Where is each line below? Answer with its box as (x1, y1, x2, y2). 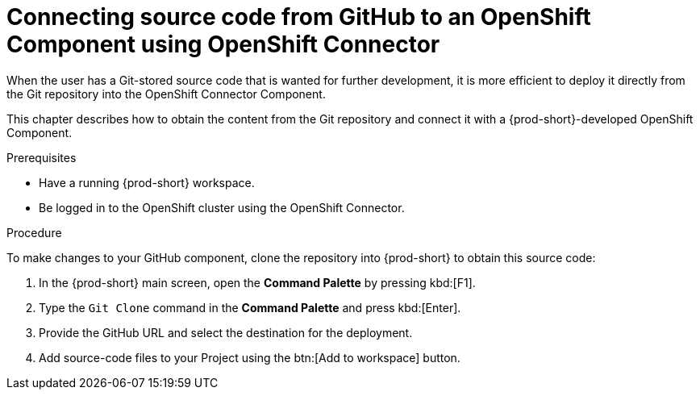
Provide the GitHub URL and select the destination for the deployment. (39, 325, 413, 340)
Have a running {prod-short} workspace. (39, 175, 255, 190)
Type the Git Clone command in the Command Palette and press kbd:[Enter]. (39, 300, 461, 315)
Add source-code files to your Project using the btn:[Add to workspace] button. (39, 350, 460, 365)
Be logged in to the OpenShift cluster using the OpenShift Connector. (39, 200, 405, 215)
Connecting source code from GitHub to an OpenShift (6, 3, 591, 31)
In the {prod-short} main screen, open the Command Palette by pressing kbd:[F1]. (39, 275, 476, 290)
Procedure (6, 225, 62, 240)
